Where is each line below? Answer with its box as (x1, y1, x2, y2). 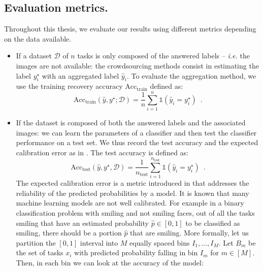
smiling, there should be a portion (16, 227, 122, 238)
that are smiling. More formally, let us (130, 227, 249, 238)
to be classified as (185, 217, 240, 228)
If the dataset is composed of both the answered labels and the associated (16, 117, 246, 128)
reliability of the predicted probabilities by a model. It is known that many (16, 187, 249, 198)
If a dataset (16, 50, 52, 61)
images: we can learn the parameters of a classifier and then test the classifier (16, 127, 257, 138)
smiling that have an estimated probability (16, 217, 149, 228)
